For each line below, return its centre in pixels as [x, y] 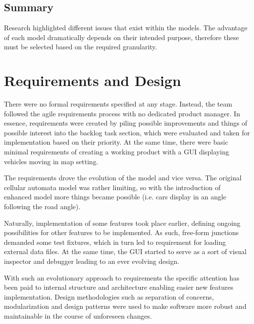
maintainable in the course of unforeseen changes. [78, 315]
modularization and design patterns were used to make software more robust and [125, 306]
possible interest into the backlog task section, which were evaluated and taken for [127, 132]
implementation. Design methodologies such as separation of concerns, [109, 296]
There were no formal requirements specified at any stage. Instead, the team [118, 104]
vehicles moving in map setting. [51, 161]
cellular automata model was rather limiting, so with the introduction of [112, 187]
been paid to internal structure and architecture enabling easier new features [119, 287]
